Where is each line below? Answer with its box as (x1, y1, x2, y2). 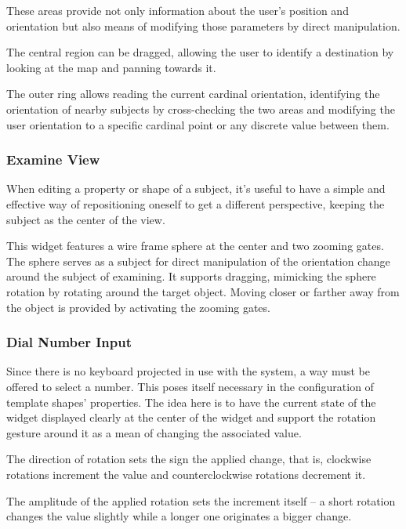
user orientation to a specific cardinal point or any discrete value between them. (6, 116, 390, 132)
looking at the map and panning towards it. (6, 59, 216, 75)
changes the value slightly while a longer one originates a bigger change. (6, 508, 352, 524)
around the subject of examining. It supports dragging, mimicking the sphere (6, 268, 376, 284)
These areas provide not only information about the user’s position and (6, 2, 349, 18)
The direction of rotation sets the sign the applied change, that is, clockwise (6, 451, 372, 467)
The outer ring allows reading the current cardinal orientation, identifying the (6, 85, 380, 102)
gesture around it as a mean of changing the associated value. (6, 424, 302, 440)
